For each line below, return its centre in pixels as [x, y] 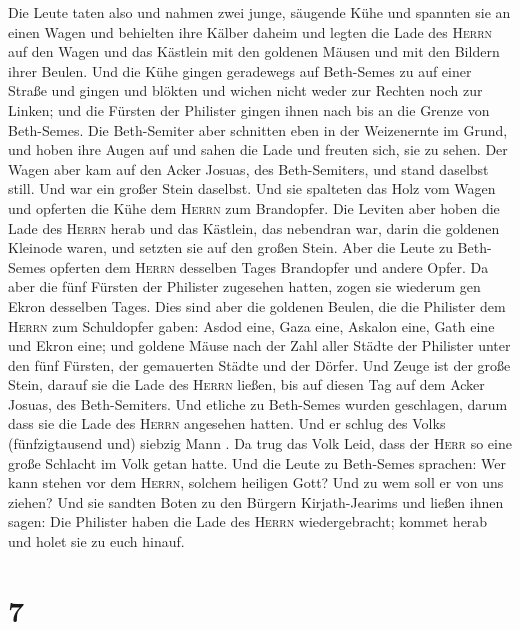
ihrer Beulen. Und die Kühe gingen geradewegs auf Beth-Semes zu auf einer [240, 70]
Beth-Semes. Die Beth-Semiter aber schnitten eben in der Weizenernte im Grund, [258, 129]
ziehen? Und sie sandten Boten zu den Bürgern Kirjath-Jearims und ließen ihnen [256, 501]
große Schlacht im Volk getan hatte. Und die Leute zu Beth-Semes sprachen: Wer [257, 462]
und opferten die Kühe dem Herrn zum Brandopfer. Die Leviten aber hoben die [254, 207]
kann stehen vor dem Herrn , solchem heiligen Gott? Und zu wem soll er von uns [256, 482]
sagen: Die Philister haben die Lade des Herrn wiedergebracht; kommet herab [248, 521]
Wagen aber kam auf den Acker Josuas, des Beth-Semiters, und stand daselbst [248, 168]
